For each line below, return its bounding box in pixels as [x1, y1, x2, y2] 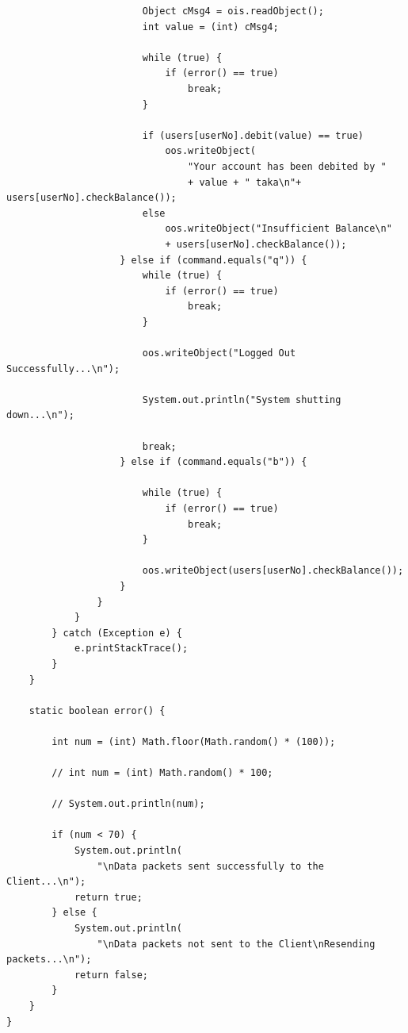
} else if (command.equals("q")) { [120, 254, 307, 266]
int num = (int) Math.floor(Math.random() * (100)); [51, 735, 336, 747]
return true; [74, 891, 143, 903]
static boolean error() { [29, 705, 166, 716]
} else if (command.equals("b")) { [120, 456, 307, 468]
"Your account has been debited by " [188, 160, 387, 172]
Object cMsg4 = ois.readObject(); [142, 6, 324, 17]
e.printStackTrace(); [74, 643, 189, 655]
